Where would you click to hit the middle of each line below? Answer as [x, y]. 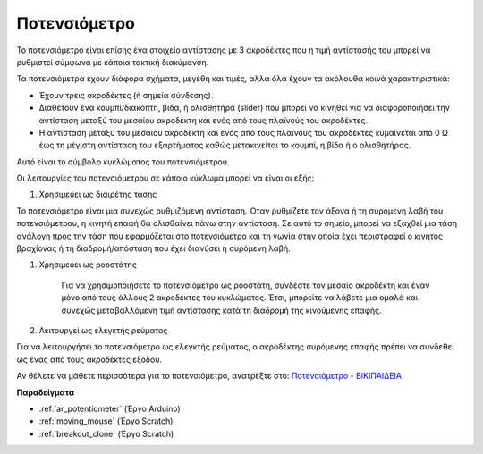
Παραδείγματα [46, 392]
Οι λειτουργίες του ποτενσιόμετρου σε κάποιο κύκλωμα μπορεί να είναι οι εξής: [165, 178]
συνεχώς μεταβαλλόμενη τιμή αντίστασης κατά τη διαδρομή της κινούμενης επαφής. [221, 310]
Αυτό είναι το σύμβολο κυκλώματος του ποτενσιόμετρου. [123, 162]
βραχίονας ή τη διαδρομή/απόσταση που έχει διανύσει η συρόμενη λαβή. [153, 248]
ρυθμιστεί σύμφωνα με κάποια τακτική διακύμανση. [113, 62]
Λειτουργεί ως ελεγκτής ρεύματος [103, 330]
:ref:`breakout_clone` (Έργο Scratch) [106, 433]
